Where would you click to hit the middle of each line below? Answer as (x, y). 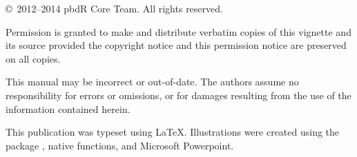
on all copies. (33, 58)
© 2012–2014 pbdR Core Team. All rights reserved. (114, 8)
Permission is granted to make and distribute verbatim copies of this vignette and (178, 31)
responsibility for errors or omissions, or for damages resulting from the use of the (178, 95)
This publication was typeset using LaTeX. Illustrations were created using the (173, 132)
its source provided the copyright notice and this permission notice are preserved (176, 45)
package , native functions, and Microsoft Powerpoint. (120, 145)
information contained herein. (68, 108)
